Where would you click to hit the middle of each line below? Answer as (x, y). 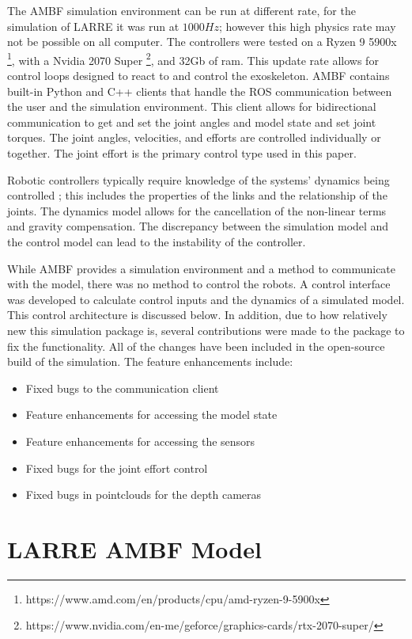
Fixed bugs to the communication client (122, 388)
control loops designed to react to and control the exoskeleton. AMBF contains (198, 76)
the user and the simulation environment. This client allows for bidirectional (192, 106)
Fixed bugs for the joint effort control (117, 468)
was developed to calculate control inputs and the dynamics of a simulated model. (206, 299)
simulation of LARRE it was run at (93, 26)
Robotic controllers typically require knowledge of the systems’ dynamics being (198, 179)
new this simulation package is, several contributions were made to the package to (206, 330)
